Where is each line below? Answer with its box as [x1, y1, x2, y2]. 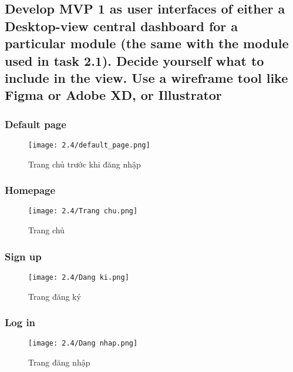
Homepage [5, 183, 56, 197]
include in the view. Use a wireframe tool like [5, 68, 288, 86]
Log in [5, 315, 36, 330]
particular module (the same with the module [5, 34, 289, 52]
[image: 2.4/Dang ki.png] [28, 273, 129, 281]
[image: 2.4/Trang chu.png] [28, 207, 138, 216]
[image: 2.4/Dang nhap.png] [28, 339, 138, 348]
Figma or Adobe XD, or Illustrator [5, 86, 222, 104]
